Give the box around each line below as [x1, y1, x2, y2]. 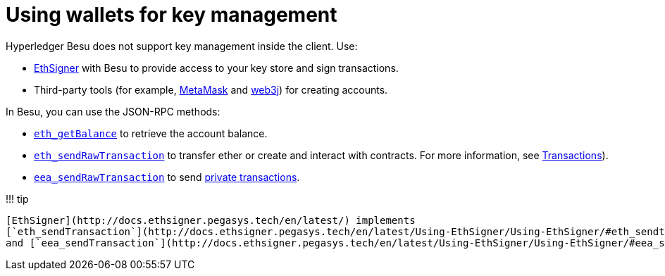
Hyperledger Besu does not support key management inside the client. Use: [6, 39, 358, 52]
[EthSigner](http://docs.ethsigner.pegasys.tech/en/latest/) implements [6, 214, 416, 226]
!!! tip [6, 192, 29, 205]
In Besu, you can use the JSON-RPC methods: [6, 105, 220, 118]
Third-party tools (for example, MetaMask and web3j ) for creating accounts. [34, 83, 388, 96]
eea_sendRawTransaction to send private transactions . [34, 170, 300, 183]
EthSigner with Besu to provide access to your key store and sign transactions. [34, 61, 399, 74]
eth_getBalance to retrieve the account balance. [34, 127, 268, 139]
